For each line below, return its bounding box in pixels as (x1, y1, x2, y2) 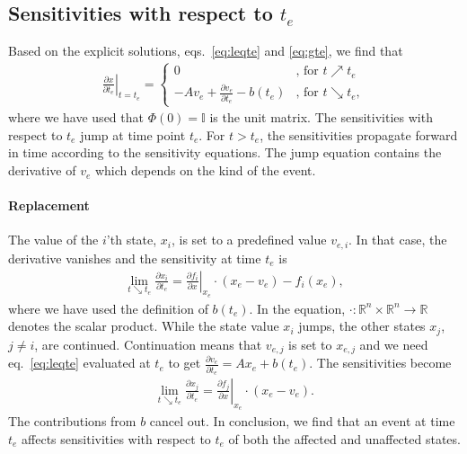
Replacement (8, 196, 90, 215)
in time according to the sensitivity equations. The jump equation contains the (8, 143, 442, 162)
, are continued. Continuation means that (34, 334, 262, 353)
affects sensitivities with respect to (22, 429, 211, 448)
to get (168, 353, 201, 372)
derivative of (8, 161, 76, 180)
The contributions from (8, 412, 137, 431)
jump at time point (80, 125, 186, 144)
